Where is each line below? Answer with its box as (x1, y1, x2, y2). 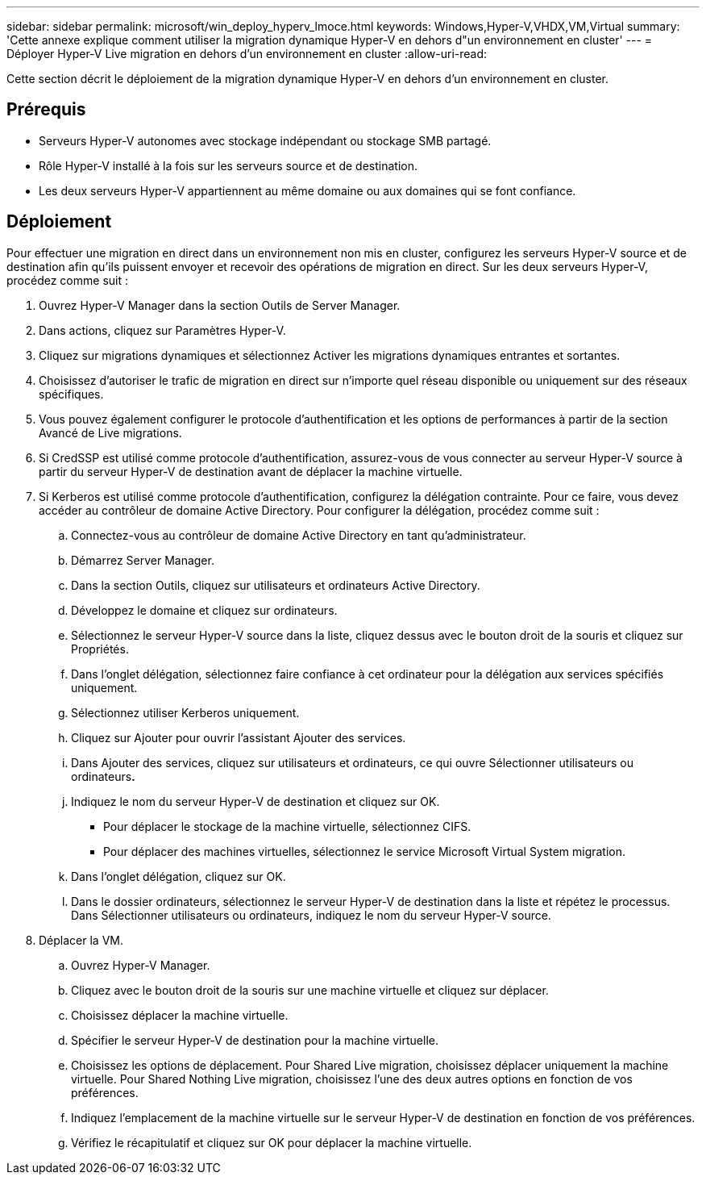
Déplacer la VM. (39, 933, 123, 947)
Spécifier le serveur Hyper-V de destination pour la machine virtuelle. (71, 1033, 438, 1047)
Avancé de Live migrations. (39, 425, 182, 440)
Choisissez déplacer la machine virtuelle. (71, 1008, 289, 1022)
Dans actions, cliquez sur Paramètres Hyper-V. (39, 323, 286, 337)
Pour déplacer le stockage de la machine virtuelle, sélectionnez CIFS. (103, 819, 471, 833)
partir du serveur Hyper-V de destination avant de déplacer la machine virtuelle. (39, 464, 463, 478)
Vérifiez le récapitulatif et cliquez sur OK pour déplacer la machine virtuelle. (71, 1135, 472, 1150)
